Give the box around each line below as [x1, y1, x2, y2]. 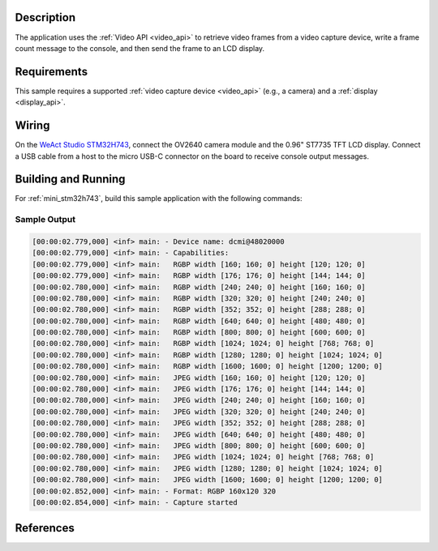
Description [15, 11, 76, 24]
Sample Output [15, 214, 76, 225]
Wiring [15, 118, 50, 133]
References [15, 521, 75, 535]
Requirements [15, 65, 88, 79]
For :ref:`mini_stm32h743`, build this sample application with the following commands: [15, 194, 303, 203]
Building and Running [15, 173, 126, 186]
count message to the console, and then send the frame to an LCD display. [15, 43, 265, 53]
